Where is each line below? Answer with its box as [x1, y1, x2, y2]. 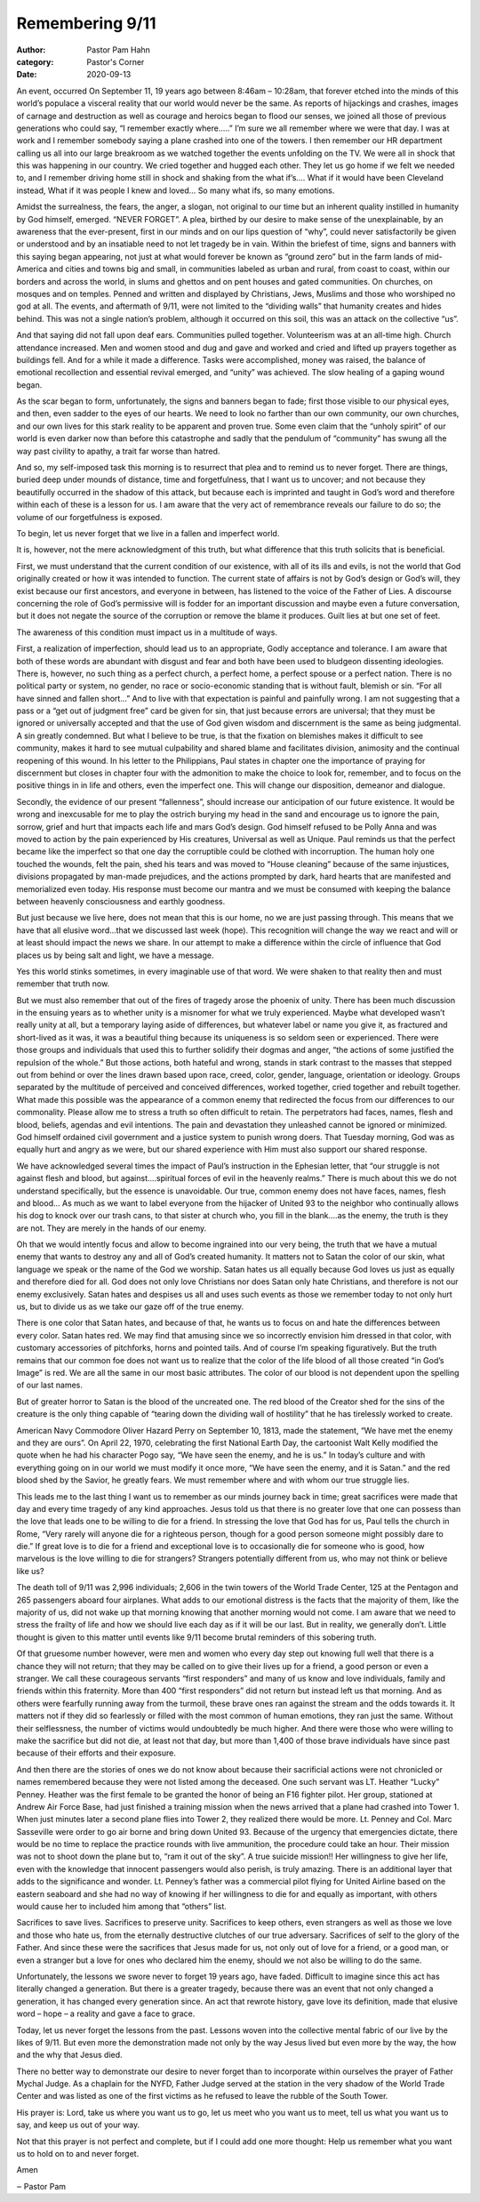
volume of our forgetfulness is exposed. [16, 511, 163, 522]
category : [16, 56, 54, 67]
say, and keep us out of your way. [16, 2119, 140, 2130]
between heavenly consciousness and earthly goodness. [16, 896, 226, 906]
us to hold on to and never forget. [16, 2149, 140, 2159]
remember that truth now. [16, 978, 110, 989]
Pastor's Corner [86, 56, 145, 67]
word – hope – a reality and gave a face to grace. [16, 2008, 196, 2019]
